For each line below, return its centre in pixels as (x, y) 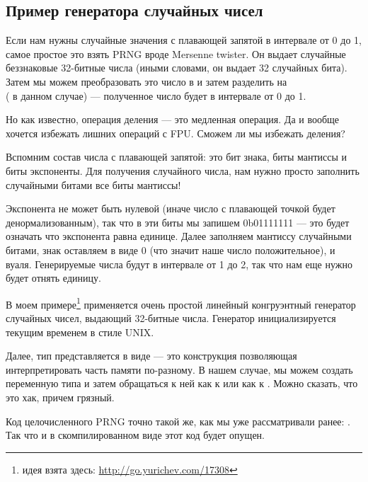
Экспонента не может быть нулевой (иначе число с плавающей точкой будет (171, 208)
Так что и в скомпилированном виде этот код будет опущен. (135, 435)
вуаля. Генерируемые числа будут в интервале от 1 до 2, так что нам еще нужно (179, 264)
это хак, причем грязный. (60, 397)
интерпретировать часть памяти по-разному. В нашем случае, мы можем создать (179, 369)
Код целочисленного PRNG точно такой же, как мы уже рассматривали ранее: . (178, 421)
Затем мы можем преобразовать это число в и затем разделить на (146, 81)
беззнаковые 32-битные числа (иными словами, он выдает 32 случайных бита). (177, 68)
